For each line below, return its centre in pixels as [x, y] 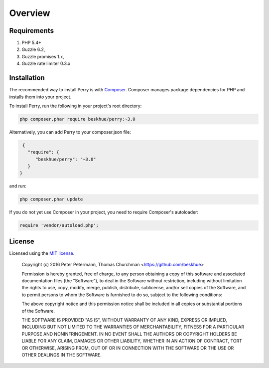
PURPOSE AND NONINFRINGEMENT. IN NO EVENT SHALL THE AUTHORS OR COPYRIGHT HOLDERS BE [129, 334]
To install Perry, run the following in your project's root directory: [75, 106]
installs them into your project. [40, 97]
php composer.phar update [51, 199]
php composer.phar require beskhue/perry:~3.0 [77, 119]
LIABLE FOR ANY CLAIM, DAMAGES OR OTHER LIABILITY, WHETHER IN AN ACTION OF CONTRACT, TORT [132, 341]
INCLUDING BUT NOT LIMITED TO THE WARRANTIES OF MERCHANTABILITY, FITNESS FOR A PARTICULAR [133, 327]
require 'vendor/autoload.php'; [59, 225]
